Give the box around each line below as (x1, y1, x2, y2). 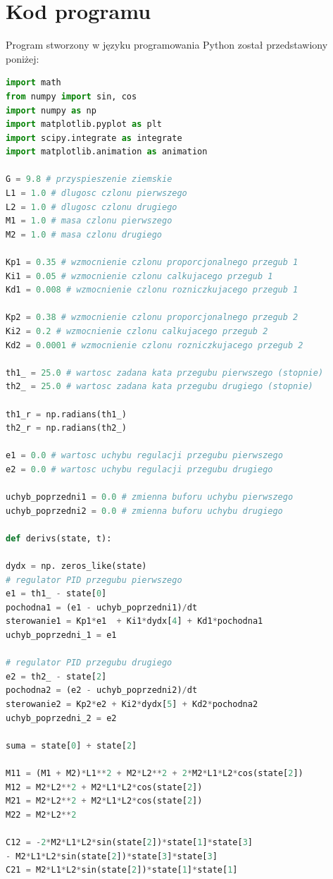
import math (6, 78, 61, 88)
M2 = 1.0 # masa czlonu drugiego (6, 229, 162, 240)
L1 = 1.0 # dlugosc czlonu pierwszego (6, 188, 187, 199)
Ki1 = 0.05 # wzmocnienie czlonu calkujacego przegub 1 (6, 271, 273, 281)
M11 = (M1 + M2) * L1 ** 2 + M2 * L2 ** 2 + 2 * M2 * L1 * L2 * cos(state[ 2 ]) (6, 768, 303, 778)
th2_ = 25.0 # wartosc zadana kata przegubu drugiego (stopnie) (6, 381, 313, 392)
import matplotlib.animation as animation (6, 147, 208, 157)
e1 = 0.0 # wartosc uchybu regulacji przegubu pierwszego (6, 450, 283, 461)
